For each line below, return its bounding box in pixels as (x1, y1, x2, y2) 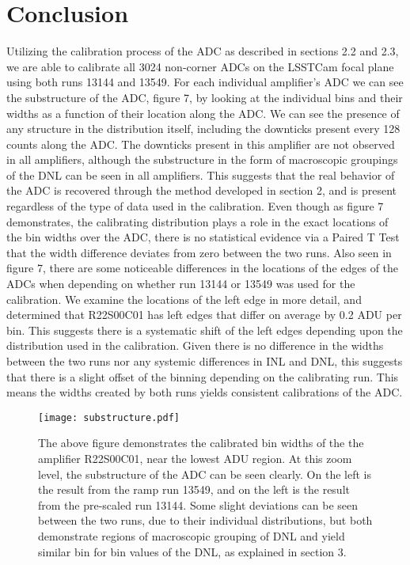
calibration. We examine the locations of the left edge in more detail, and (6, 290, 362, 307)
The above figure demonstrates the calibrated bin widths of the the (38, 434, 364, 451)
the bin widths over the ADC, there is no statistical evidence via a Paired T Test (6, 229, 400, 245)
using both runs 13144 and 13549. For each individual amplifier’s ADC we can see (6, 74, 404, 90)
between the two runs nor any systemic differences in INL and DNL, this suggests (6, 353, 403, 369)
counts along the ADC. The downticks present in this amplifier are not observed (6, 135, 395, 152)
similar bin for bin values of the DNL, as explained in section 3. (38, 543, 347, 559)
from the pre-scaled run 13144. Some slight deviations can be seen (38, 496, 359, 513)
